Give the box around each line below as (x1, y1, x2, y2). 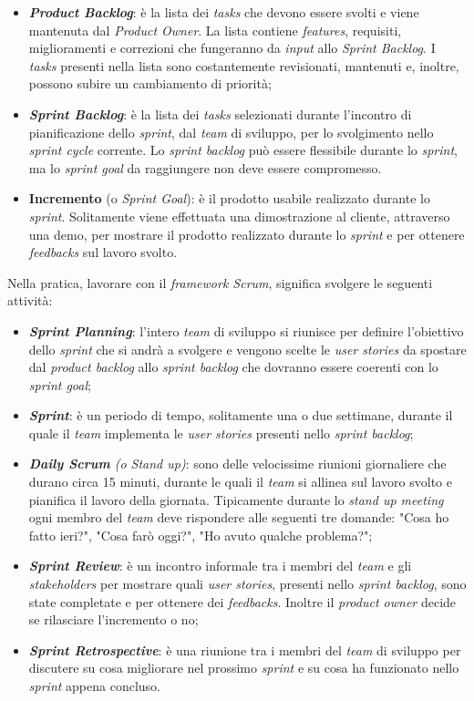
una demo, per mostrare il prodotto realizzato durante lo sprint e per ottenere (28, 224, 465, 243)
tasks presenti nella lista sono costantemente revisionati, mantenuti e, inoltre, (28, 56, 459, 75)
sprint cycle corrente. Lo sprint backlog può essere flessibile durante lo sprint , (28, 140, 458, 160)
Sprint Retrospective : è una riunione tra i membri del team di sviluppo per (28, 640, 461, 659)
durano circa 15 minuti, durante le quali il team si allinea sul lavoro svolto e (28, 472, 452, 491)
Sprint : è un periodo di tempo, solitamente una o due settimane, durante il (28, 406, 453, 425)
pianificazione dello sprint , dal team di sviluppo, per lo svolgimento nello (28, 122, 434, 141)
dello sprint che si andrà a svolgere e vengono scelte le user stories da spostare (28, 339, 467, 358)
